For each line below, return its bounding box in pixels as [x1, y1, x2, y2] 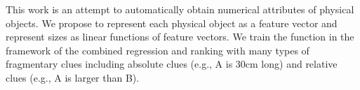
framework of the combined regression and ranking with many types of [6, 43, 309, 57]
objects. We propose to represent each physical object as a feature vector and [6, 15, 338, 30]
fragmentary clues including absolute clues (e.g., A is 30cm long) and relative [6, 57, 338, 71]
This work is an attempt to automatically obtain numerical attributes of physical [6, 2, 354, 16]
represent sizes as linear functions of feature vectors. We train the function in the [6, 29, 354, 44]
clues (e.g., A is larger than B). [6, 70, 140, 84]
